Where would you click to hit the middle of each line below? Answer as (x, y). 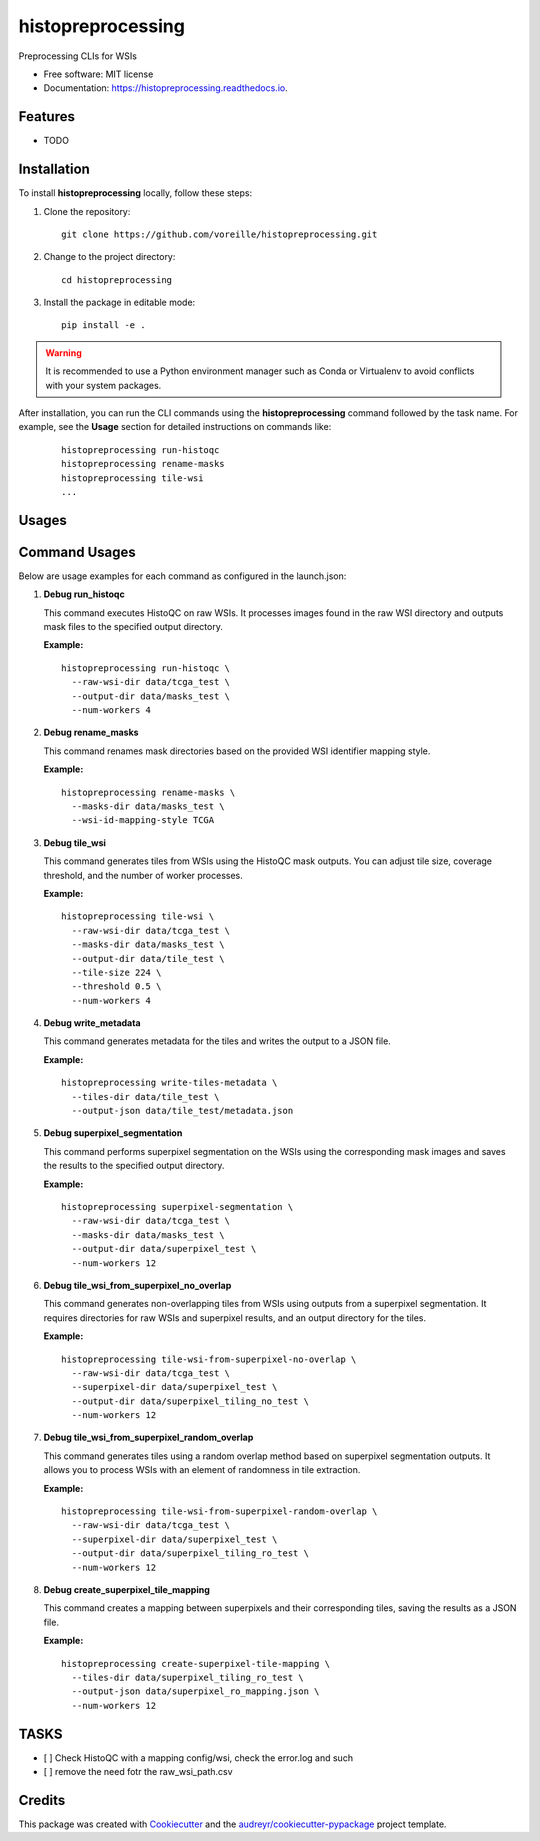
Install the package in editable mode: (119, 302)
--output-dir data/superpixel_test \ (164, 1249)
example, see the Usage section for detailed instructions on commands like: (175, 427)
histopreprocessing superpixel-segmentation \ (177, 1206)
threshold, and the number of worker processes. (143, 875)
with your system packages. (103, 385)
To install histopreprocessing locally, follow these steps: (135, 193)
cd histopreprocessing (117, 279)
